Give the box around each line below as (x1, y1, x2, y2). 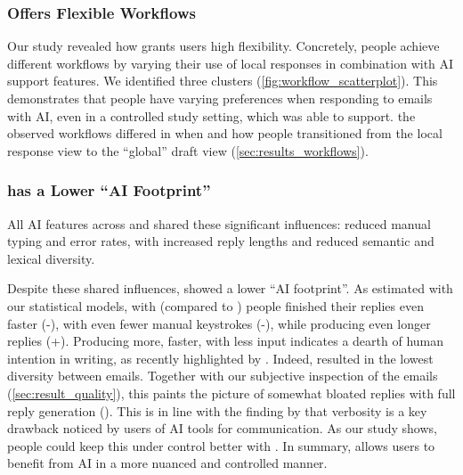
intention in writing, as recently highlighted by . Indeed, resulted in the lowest (7, 348, 434, 367)
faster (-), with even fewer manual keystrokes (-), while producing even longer (7, 314, 431, 332)
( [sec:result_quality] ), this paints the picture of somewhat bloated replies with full (7, 383, 456, 402)
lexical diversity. (7, 249, 95, 267)
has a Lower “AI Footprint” (7, 179, 211, 201)
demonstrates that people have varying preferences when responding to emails (7, 89, 433, 107)
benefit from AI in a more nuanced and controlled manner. (7, 454, 328, 472)
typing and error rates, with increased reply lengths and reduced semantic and (7, 232, 435, 250)
